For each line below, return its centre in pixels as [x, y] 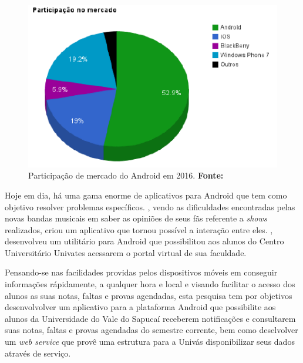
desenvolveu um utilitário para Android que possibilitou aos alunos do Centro [144, 241]
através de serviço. [38, 353]
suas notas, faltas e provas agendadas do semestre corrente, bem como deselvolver [151, 330]
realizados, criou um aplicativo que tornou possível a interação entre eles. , [139, 229]
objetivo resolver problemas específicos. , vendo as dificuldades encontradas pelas [150, 206]
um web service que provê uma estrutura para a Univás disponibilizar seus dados [150, 342]
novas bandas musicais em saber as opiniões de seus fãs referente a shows [136, 218]
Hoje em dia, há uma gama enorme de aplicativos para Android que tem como [146, 195]
